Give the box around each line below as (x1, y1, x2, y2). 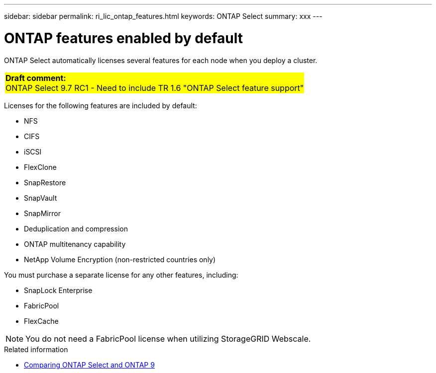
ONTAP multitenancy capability (24, 239, 126, 248)
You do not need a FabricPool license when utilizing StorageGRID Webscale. (25, 333, 311, 344)
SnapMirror (24, 209, 61, 218)
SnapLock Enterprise (24, 286, 93, 295)
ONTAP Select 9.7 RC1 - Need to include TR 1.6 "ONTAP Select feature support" (5, 82, 304, 93)
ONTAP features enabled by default (4, 29, 243, 47)
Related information (4, 345, 68, 354)
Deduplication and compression (24, 224, 128, 233)
